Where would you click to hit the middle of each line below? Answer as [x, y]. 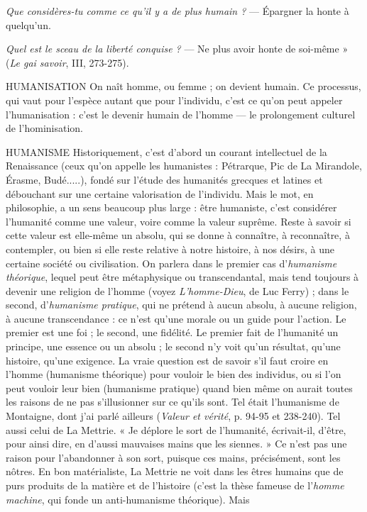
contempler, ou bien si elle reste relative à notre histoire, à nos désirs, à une [170, 249]
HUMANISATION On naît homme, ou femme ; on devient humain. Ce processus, [183, 86]
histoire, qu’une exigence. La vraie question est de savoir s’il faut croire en [167, 360]
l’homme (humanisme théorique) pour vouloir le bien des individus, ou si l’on [174, 374]
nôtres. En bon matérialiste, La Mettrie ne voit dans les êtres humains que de [175, 471]
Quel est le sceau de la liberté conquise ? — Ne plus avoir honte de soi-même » [177, 49]
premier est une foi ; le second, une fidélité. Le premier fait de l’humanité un [172, 332]
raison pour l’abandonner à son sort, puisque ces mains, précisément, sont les [173, 457]
